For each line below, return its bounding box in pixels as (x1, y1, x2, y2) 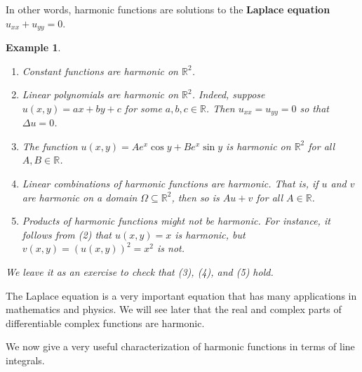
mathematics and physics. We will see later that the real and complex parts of (6, 302, 342, 317)
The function (22, 138, 78, 153)
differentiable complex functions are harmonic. (6, 315, 205, 330)
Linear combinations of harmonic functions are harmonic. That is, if (22, 176, 319, 191)
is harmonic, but (175, 227, 246, 241)
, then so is (171, 190, 220, 204)
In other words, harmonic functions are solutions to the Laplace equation (6, 2, 330, 16)
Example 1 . (6, 40, 61, 55)
